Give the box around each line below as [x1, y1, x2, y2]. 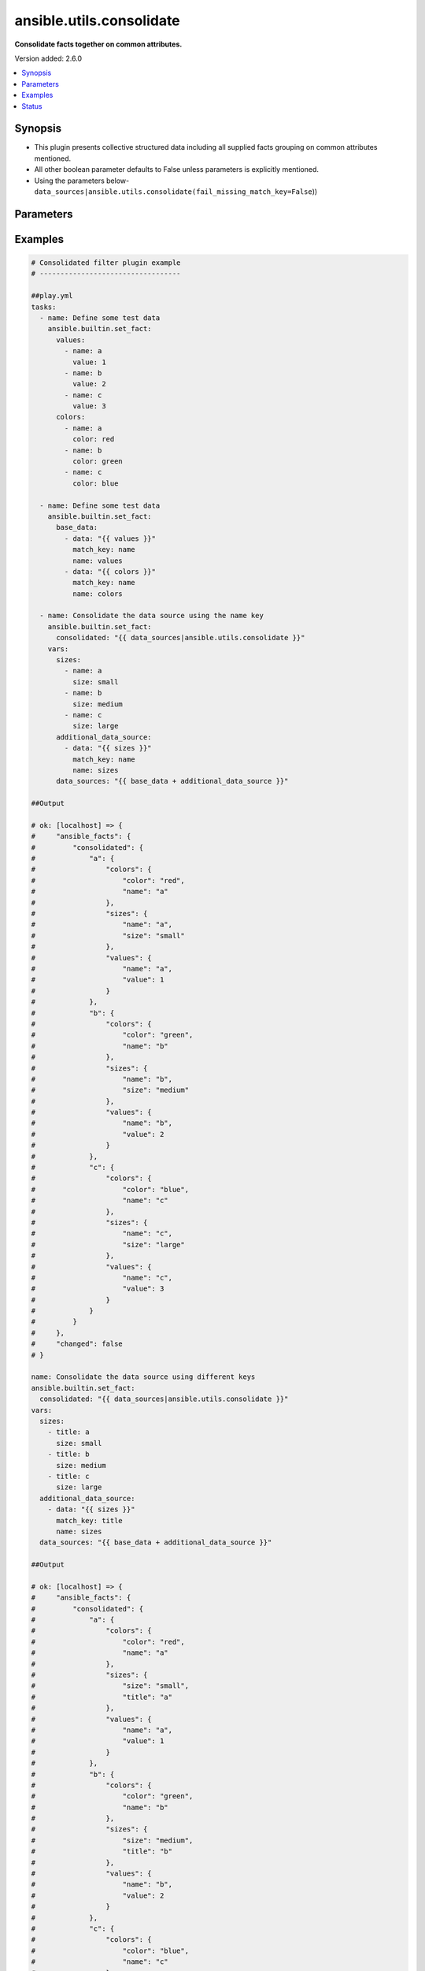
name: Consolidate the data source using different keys [31, 1373, 256, 1381]
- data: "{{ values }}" [64, 534, 157, 543]
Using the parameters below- [34, 176, 130, 185]
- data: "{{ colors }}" [64, 567, 157, 576]
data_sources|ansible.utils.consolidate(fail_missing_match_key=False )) [34, 186, 318, 196]
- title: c [47, 1471, 90, 1481]
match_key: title [56, 1516, 124, 1525]
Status [21, 101, 42, 110]
